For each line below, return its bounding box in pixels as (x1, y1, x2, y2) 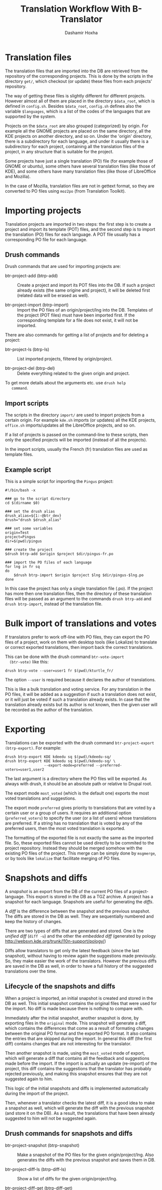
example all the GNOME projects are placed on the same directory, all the (5, 128, 151, 134)
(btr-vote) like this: (9, 659, 49, 664)
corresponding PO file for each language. (5, 236, 88, 242)
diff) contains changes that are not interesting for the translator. (5, 1041, 132, 1046)
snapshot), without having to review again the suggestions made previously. (5, 953, 157, 959)
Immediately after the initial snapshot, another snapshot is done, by (5, 1015, 139, 1021)
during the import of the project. (5, 1091, 69, 1096)
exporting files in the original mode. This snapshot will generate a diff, (5, 1020, 147, 1026)
